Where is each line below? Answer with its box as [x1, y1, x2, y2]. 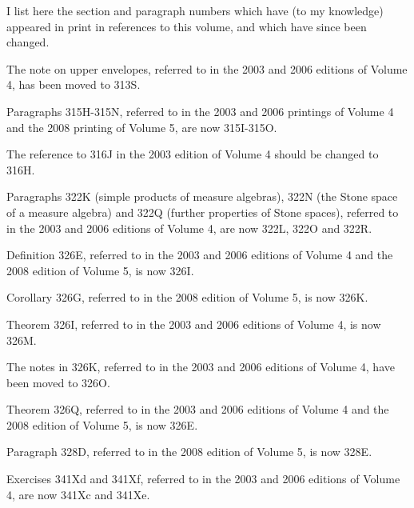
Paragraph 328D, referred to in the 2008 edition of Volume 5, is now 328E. [6, 443, 372, 460]
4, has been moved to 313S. [6, 76, 141, 93]
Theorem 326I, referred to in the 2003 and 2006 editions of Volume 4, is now [6, 315, 381, 332]
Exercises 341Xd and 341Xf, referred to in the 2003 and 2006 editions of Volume [6, 470, 400, 487]
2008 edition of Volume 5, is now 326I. [6, 262, 194, 278]
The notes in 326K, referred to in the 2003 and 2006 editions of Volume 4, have [6, 358, 395, 375]
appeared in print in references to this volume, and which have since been [6, 18, 367, 34]
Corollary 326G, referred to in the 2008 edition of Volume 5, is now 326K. [6, 289, 368, 306]
